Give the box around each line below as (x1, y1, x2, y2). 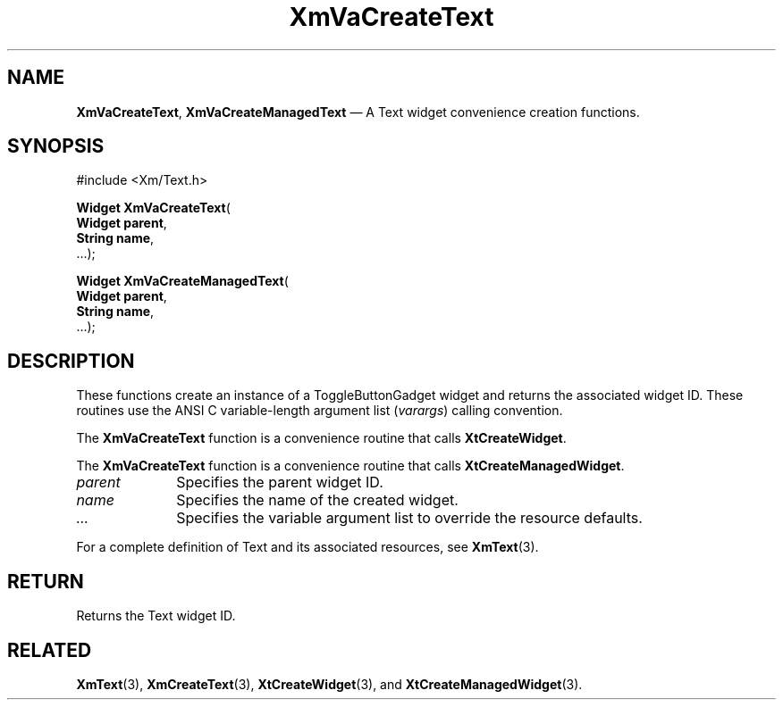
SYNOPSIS (7, 135, 105, 158)
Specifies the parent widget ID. (176, 473, 383, 492)
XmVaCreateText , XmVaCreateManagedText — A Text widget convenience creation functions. (76, 104, 640, 120)
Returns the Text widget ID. (76, 608, 236, 624)
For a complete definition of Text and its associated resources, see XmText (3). (76, 539, 539, 555)
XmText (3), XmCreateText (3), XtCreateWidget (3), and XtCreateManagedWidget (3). (76, 676, 583, 692)
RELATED (7, 638, 92, 661)
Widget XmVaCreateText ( (76, 200, 231, 216)
